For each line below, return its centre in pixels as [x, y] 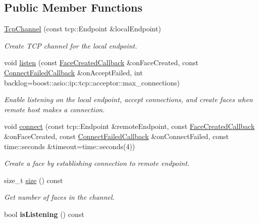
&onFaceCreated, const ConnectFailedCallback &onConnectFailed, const [116, 136]
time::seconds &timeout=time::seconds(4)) [70, 146]
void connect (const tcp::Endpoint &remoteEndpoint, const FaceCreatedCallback [129, 126]
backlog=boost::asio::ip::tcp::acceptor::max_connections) [92, 82]
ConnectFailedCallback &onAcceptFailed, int [73, 72]
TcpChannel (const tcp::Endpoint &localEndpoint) [83, 29]
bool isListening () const [44, 214]
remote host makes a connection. [55, 109]
